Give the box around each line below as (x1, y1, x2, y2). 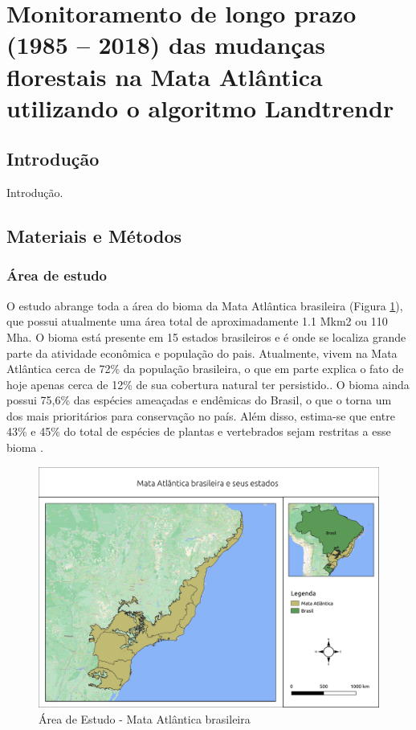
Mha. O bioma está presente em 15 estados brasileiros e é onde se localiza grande (6, 328, 406, 345)
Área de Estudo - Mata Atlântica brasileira (39, 711, 251, 728)
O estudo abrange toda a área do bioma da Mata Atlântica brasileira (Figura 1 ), (6, 297, 403, 314)
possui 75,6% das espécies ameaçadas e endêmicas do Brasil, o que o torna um (6, 392, 392, 408)
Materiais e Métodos (6, 224, 182, 248)
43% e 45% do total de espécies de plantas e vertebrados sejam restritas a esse (6, 423, 391, 440)
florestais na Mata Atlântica (6, 59, 323, 92)
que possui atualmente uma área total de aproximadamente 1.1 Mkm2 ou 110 (6, 313, 388, 330)
